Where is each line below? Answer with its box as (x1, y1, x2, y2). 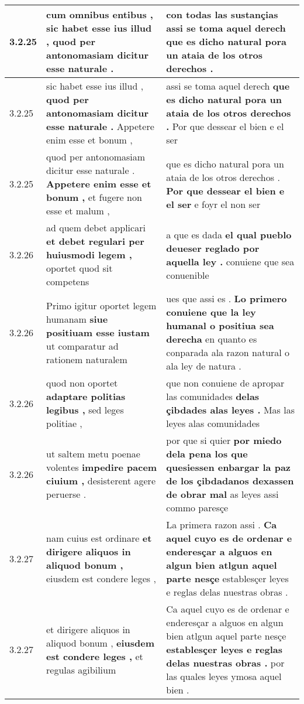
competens (46, 275, 89, 288)
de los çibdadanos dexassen (166, 474, 294, 487)
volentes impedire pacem (46, 460, 157, 474)
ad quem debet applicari (46, 221, 146, 234)
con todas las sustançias (166, 8, 278, 21)
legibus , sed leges (46, 403, 124, 416)
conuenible (166, 268, 209, 282)
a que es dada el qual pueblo (166, 227, 292, 241)
